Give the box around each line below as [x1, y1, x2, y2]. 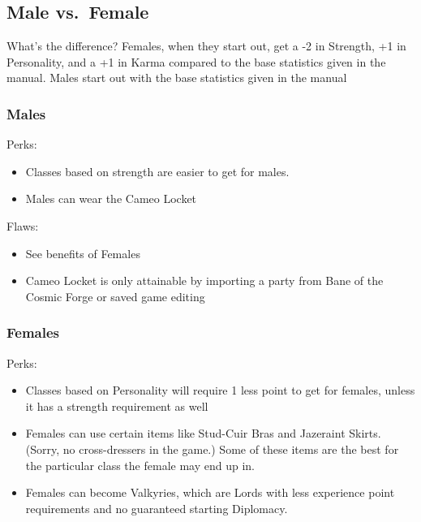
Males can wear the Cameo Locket [25, 190, 197, 207]
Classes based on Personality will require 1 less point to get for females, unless [25, 382, 415, 399]
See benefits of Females [25, 244, 140, 261]
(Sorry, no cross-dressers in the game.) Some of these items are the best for [25, 440, 399, 457]
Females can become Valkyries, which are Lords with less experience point [25, 484, 395, 501]
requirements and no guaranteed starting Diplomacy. [25, 499, 288, 516]
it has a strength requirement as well [25, 397, 208, 414]
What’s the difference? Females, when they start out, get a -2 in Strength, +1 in [6, 37, 406, 54]
